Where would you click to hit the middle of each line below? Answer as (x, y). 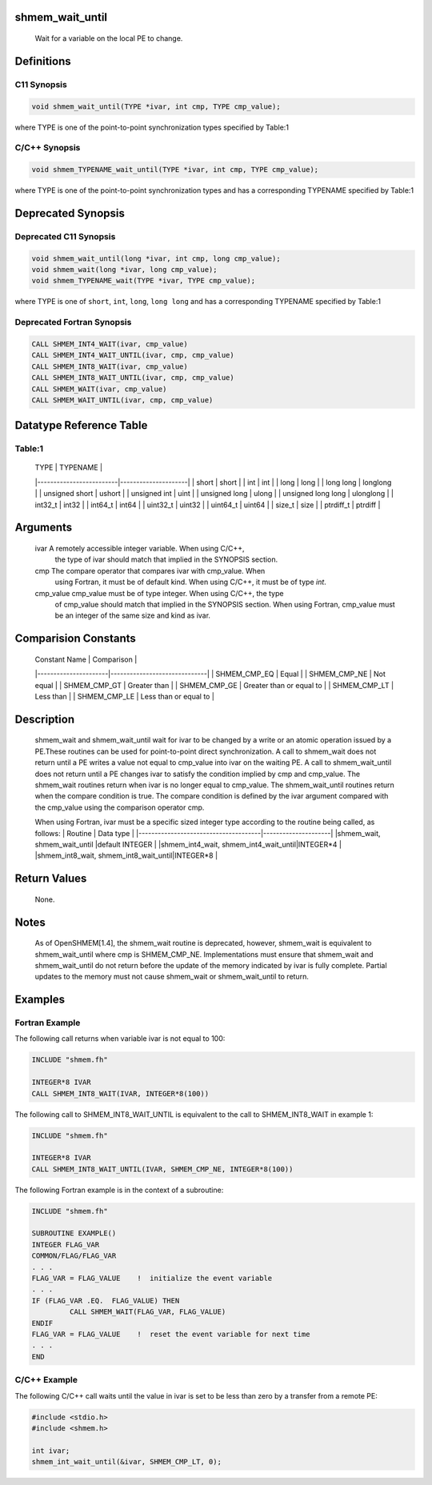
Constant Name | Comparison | (86, 659)
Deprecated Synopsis (70, 213)
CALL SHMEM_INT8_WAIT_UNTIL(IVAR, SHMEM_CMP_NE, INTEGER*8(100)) (162, 1169)
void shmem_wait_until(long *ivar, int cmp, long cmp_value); (156, 258)
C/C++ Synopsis (48, 148)
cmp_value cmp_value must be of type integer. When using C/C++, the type (159, 593)
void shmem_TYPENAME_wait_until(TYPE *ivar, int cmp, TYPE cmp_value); (175, 170)
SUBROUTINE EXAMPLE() (74, 1233)
